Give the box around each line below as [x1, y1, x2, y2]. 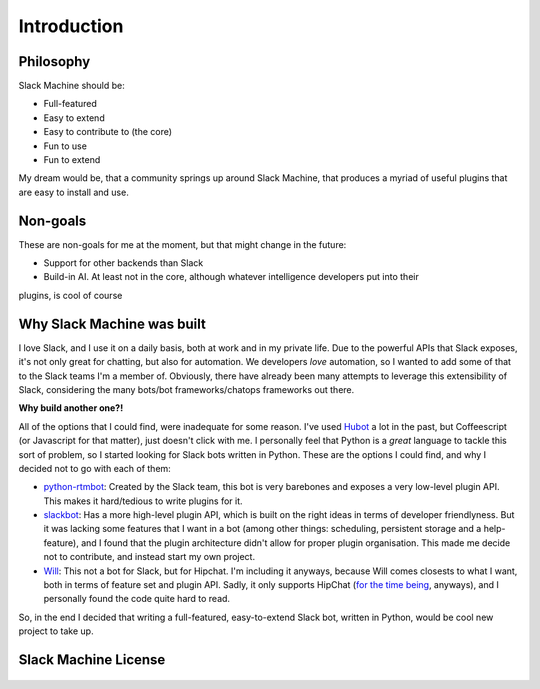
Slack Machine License [18, 651, 166, 669]
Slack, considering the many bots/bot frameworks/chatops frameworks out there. [18, 383, 355, 395]
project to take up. [18, 625, 94, 637]
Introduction [18, 15, 124, 37]
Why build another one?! [18, 402, 124, 414]
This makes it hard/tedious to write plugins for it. [43, 495, 244, 507]
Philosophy [18, 53, 91, 70]
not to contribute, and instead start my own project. [43, 551, 255, 563]
